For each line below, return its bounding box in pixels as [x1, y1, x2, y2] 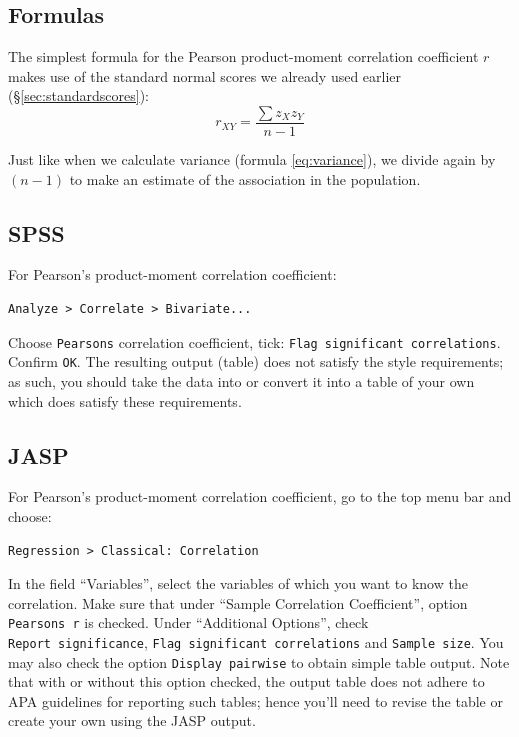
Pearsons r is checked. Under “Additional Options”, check [8, 612, 369, 633]
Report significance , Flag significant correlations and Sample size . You [8, 631, 504, 652]
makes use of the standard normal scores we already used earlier [8, 65, 402, 86]
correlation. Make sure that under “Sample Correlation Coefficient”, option [8, 592, 468, 613]
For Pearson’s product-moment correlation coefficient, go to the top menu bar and [8, 486, 512, 507]
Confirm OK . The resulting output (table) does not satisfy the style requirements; [8, 351, 504, 372]
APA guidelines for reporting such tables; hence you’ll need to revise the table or [8, 690, 503, 711]
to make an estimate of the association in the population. [69, 168, 421, 189]
